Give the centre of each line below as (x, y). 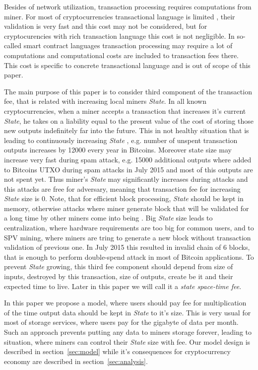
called (13, 45)
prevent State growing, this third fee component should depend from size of (119, 266)
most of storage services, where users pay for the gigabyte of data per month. (121, 322)
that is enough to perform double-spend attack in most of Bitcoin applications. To (129, 257)
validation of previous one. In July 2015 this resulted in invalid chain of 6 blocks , (127, 247)
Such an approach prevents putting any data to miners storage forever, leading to (128, 332)
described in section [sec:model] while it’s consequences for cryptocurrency (117, 351)
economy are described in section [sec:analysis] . (76, 361)
